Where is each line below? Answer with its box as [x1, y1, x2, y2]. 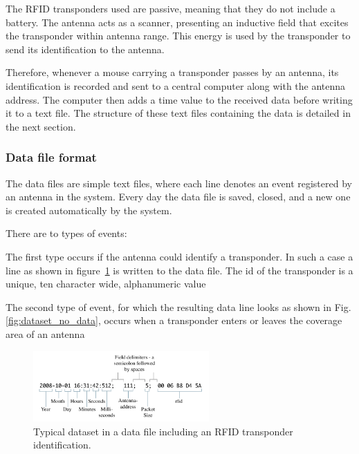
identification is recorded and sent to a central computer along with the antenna [6, 78, 346, 93]
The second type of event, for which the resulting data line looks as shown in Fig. [6, 299, 351, 314]
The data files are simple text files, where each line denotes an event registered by [6, 176, 352, 190]
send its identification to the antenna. [6, 41, 165, 56]
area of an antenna [6, 326, 85, 341]
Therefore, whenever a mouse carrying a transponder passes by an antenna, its [6, 65, 339, 79]
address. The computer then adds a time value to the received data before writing [6, 92, 353, 106]
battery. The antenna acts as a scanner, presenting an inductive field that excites [6, 15, 349, 29]
